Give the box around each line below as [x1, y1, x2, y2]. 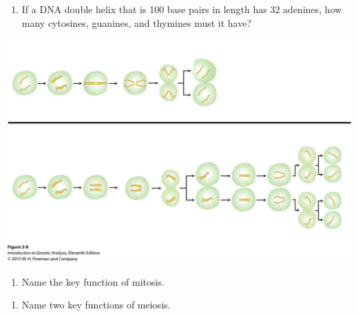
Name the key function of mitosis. [21, 274, 165, 288]
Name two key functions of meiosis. [21, 297, 171, 312]
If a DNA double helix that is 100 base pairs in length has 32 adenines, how [21, 2, 342, 16]
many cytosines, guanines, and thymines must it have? [21, 15, 252, 30]
